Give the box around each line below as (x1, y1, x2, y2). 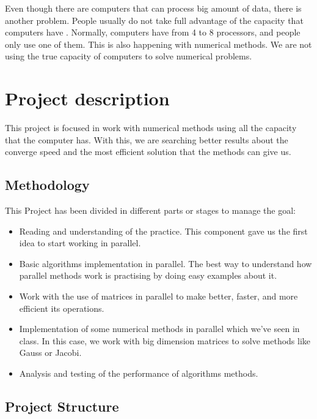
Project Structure (5, 397, 119, 415)
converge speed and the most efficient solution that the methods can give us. (5, 145, 291, 158)
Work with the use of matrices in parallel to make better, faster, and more (19, 290, 298, 303)
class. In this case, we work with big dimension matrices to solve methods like (19, 334, 311, 347)
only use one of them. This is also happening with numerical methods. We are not (5, 37, 312, 50)
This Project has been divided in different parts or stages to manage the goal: (5, 204, 296, 217)
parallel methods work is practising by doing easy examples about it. (19, 269, 277, 282)
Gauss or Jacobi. (19, 346, 82, 359)
